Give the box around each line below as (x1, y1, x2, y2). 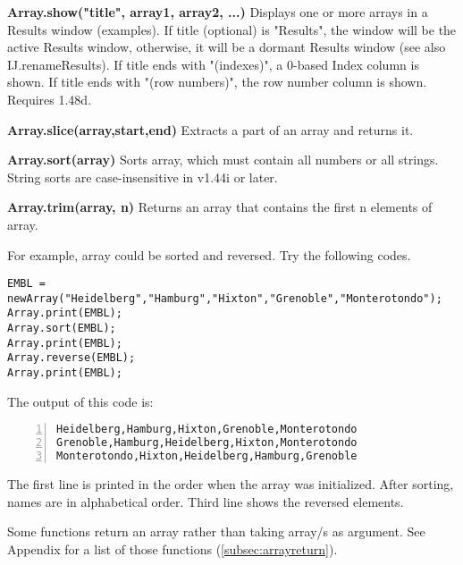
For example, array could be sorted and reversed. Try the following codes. (7, 245, 411, 264)
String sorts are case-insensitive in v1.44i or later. (7, 167, 278, 186)
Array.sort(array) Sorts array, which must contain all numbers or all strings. (7, 150, 439, 169)
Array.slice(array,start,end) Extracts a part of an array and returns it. (7, 120, 414, 139)
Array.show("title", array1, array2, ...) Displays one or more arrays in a (7, 3, 428, 21)
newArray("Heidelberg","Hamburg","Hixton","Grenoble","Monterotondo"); (7, 291, 442, 305)
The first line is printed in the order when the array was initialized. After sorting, (7, 474, 454, 493)
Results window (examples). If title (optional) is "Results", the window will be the (7, 20, 457, 38)
